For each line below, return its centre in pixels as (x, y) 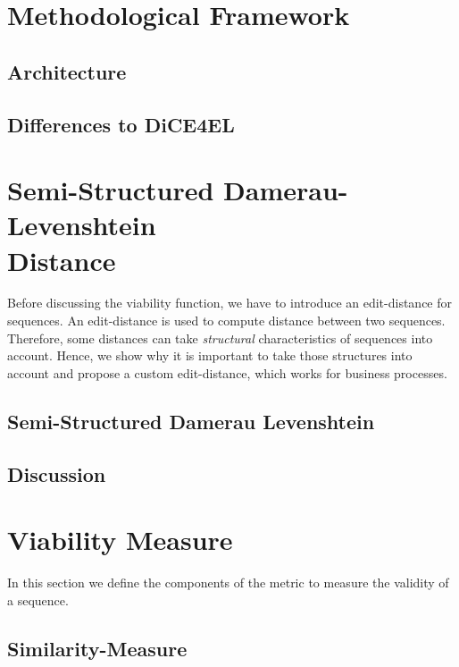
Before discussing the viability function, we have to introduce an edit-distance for (230, 303)
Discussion (57, 473)
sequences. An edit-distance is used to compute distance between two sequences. (226, 321)
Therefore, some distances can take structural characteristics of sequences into (220, 338)
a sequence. (38, 599)
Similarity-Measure (97, 648)
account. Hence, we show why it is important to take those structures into (210, 355)
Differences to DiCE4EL (121, 124)
